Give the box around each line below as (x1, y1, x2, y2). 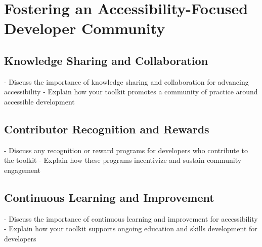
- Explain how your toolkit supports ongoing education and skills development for (4, 223, 257, 234)
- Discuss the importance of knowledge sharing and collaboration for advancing (4, 76, 249, 87)
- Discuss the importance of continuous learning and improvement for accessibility (4, 213, 258, 224)
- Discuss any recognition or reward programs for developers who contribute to (4, 145, 248, 155)
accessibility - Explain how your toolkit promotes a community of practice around (4, 86, 258, 97)
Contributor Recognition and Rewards (4, 121, 209, 136)
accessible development (4, 96, 75, 107)
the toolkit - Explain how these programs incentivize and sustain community (4, 155, 242, 165)
